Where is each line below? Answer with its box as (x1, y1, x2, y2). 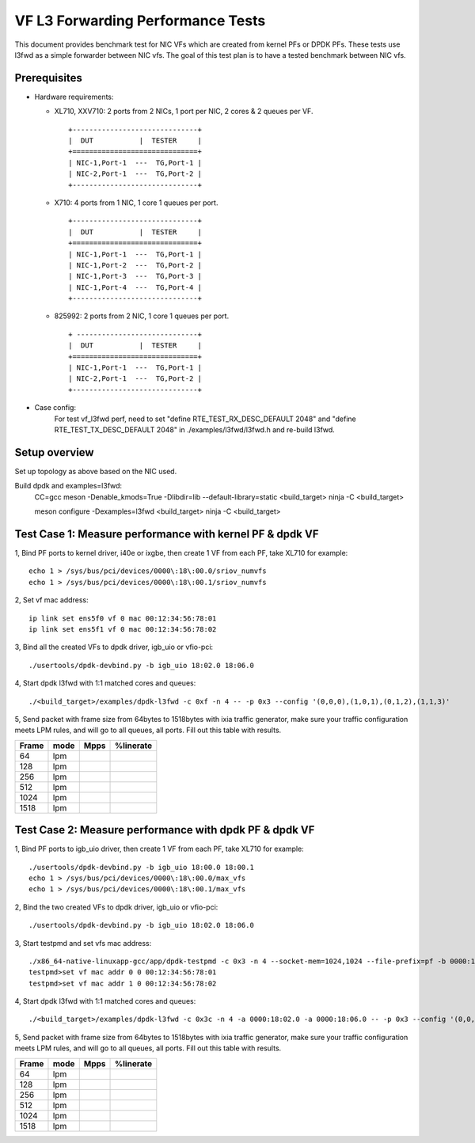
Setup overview (14, 446, 94, 459)
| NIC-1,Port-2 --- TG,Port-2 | (68, 260, 202, 269)
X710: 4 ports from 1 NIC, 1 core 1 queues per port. (54, 198, 218, 207)
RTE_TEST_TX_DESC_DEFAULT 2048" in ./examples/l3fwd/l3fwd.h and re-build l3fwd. (54, 425, 336, 435)
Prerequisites (14, 71, 82, 85)
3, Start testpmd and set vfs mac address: (14, 938, 152, 947)
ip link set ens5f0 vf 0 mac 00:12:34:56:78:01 (28, 613, 217, 623)
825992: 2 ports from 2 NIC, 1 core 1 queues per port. (54, 311, 230, 321)
